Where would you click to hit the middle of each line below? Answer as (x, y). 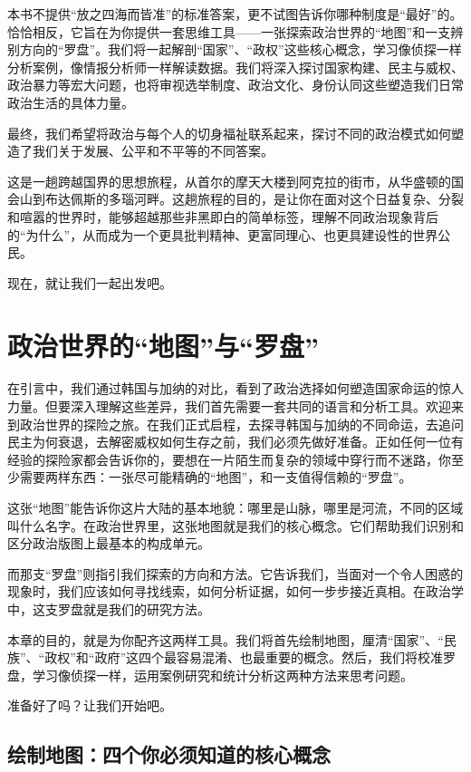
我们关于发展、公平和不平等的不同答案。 (153, 151)
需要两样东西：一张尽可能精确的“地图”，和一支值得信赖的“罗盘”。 (216, 477)
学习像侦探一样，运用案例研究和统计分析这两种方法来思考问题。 (222, 675)
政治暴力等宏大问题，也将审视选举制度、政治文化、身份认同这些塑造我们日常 (235, 85)
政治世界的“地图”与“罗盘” (163, 345)
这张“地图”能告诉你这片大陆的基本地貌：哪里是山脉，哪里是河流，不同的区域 (235, 507)
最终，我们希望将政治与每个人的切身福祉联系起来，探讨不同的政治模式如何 (229, 133)
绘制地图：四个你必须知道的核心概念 (169, 754)
